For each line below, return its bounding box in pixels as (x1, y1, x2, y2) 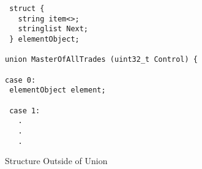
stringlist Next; (18, 24, 89, 34)
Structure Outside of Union (5, 154, 108, 167)
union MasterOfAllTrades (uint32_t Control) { (5, 55, 198, 64)
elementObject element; (9, 86, 106, 95)
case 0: (5, 75, 36, 85)
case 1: (9, 106, 40, 115)
